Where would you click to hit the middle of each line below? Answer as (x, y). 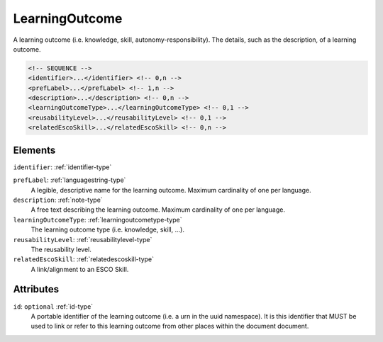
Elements (34, 150)
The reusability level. (61, 249)
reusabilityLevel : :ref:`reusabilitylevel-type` (83, 239)
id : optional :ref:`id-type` (53, 306)
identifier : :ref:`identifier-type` (62, 167)
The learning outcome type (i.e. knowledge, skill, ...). (107, 229)
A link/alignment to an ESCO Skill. (80, 269)
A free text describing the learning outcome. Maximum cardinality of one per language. (158, 210)
